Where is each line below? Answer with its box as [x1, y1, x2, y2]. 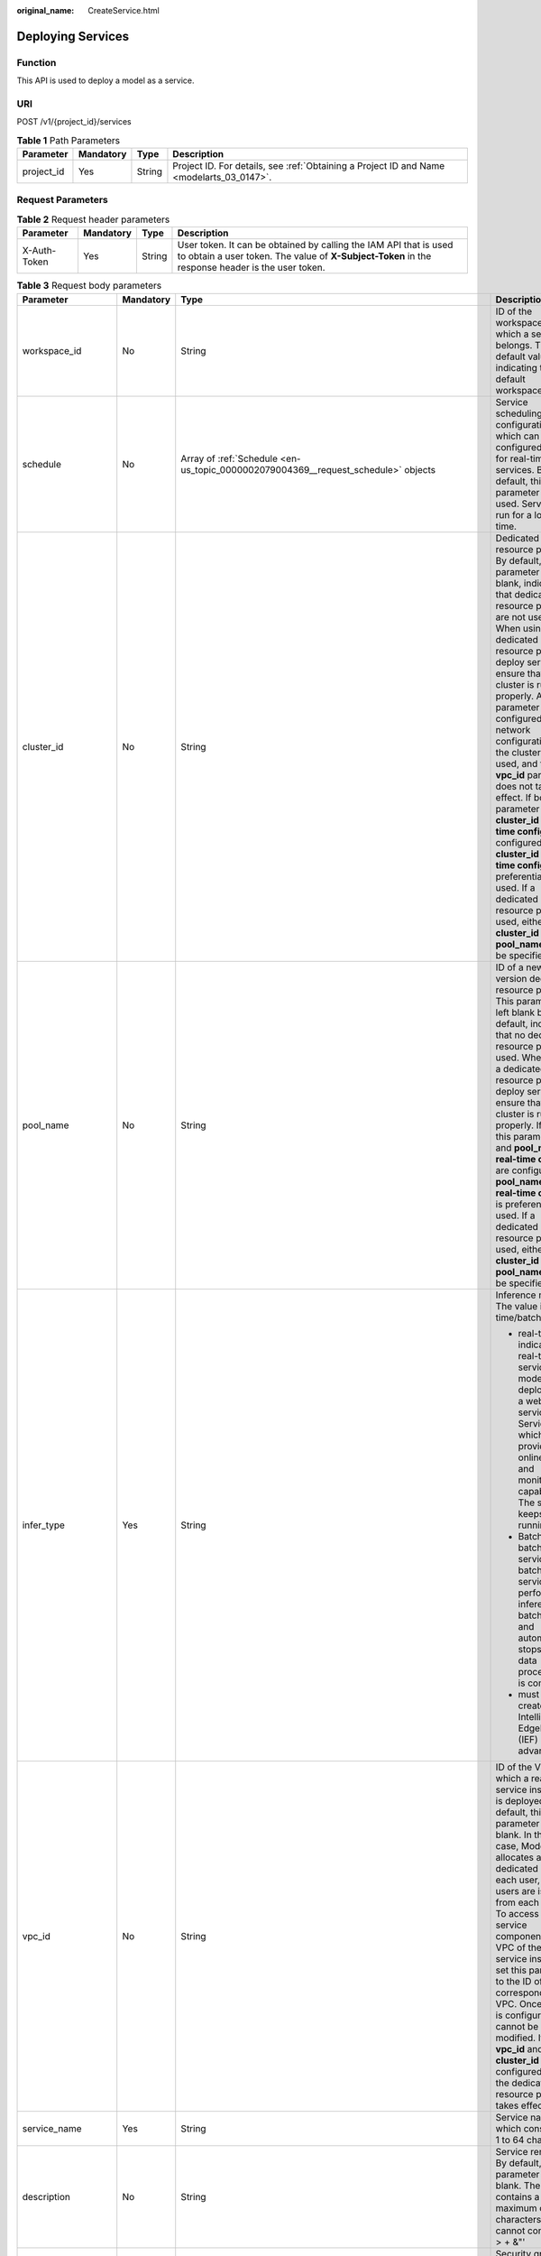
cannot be [495, 2020, 539, 2032]
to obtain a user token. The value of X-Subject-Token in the [177, 250, 432, 263]
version [495, 972, 527, 985]
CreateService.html [87, 5, 160, 15]
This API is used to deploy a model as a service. [16, 75, 195, 86]
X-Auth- [22, 245, 57, 257]
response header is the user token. [177, 262, 326, 274]
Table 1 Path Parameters [16, 134, 121, 146]
